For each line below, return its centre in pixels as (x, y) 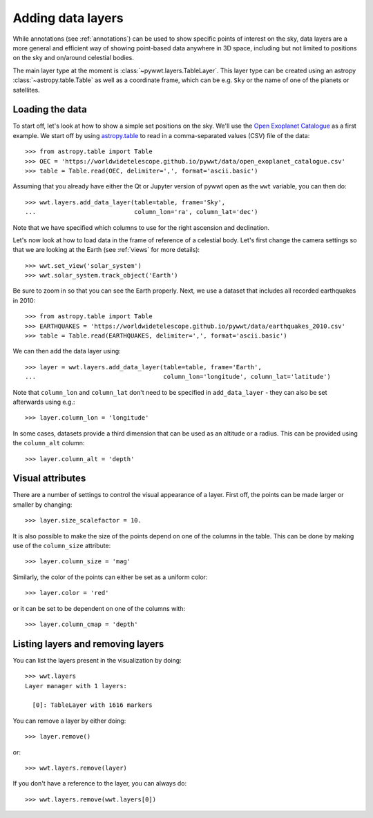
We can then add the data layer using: (67, 351)
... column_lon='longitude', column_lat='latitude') (178, 377)
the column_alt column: (49, 443)
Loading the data (50, 109)
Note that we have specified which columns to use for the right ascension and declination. (141, 227)
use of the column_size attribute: (62, 546)
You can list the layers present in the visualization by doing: (97, 660)
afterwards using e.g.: (44, 402)
